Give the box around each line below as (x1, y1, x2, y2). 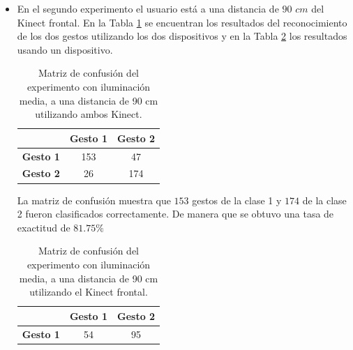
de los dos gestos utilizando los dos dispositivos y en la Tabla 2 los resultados (17, 29, 347, 43)
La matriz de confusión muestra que (17, 192, 171, 207)
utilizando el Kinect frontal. (29, 284, 148, 299)
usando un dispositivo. (17, 42, 113, 56)
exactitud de (17, 220, 70, 234)
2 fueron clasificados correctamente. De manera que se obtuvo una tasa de (17, 206, 334, 221)
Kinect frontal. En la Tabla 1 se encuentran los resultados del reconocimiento (17, 15, 347, 29)
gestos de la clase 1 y (192, 192, 282, 207)
